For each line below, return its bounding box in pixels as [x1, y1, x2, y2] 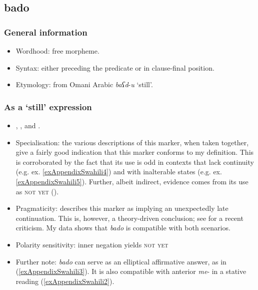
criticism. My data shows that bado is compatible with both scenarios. [15, 222, 230, 233]
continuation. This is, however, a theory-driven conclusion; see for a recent [15, 212, 243, 223]
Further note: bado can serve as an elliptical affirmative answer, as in [15, 256, 226, 266]
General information [4, 26, 87, 38]
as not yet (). [15, 186, 59, 196]
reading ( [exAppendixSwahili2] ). [15, 275, 114, 286]
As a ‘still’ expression [4, 100, 92, 113]
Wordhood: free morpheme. [15, 46, 99, 56]
